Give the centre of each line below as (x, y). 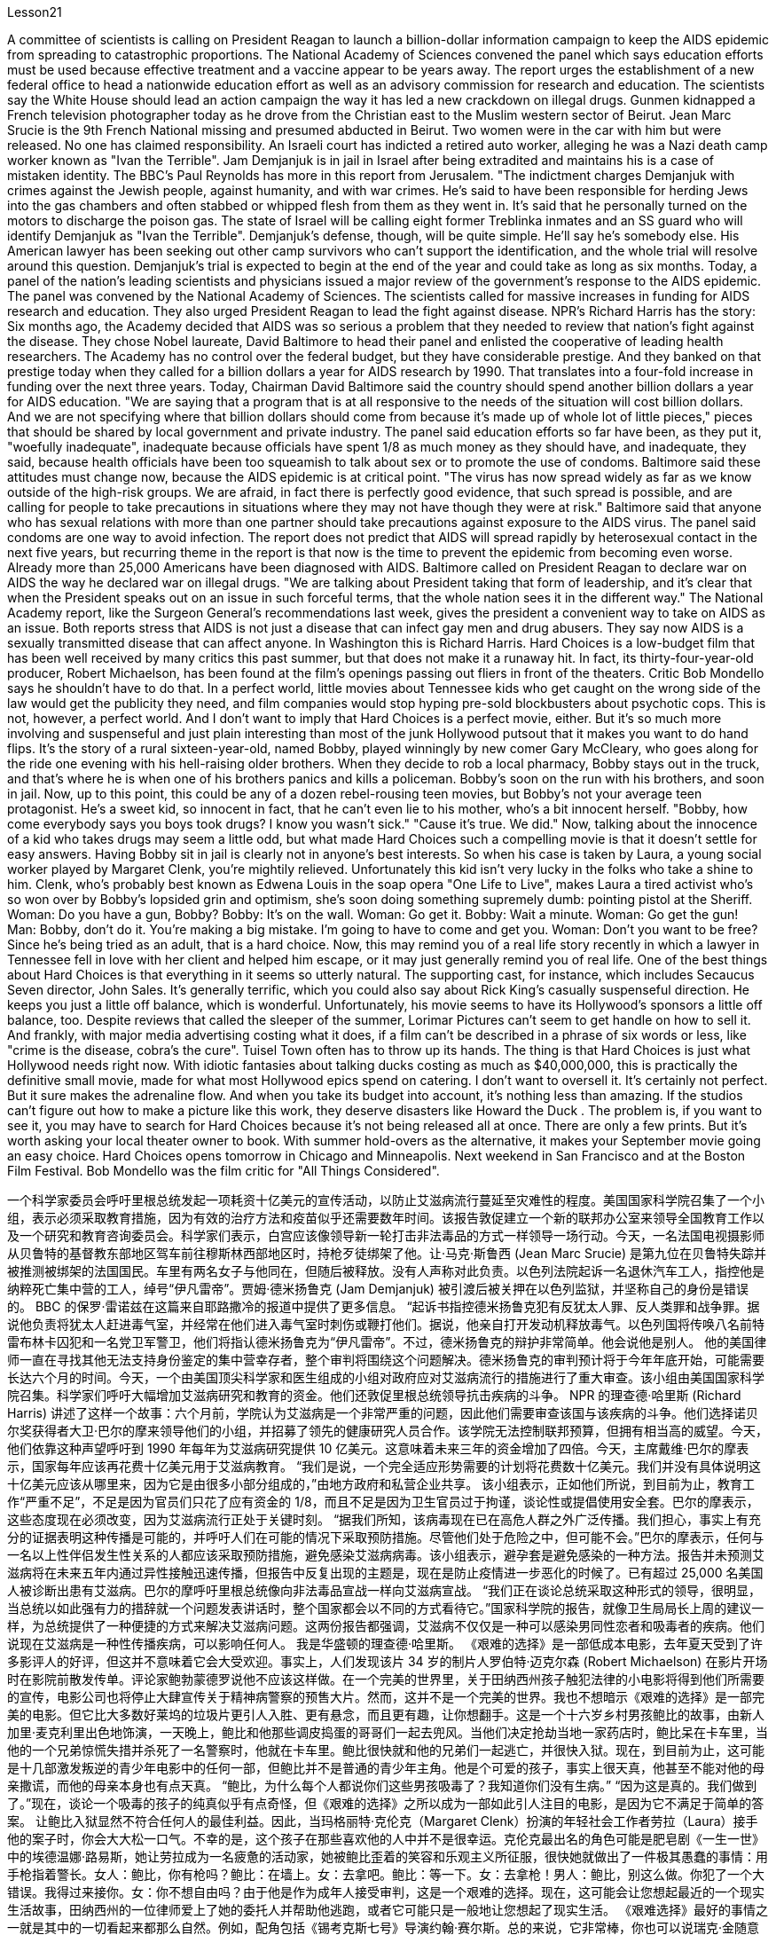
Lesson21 (35, 12)
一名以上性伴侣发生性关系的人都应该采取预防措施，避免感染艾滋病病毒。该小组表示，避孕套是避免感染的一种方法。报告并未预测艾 (386, 1555)
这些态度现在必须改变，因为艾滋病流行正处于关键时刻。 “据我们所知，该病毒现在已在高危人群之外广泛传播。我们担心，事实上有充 (384, 1519)
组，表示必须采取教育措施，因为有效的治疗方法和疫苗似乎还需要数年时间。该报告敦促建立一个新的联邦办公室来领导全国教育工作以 (386, 1218)
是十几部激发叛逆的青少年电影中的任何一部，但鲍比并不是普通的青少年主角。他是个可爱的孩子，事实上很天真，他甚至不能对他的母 (386, 1768)
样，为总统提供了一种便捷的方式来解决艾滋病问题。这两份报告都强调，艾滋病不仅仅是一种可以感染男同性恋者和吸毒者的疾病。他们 (386, 1626)
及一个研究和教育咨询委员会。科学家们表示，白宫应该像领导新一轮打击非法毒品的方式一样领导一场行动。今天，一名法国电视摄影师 (386, 1235)
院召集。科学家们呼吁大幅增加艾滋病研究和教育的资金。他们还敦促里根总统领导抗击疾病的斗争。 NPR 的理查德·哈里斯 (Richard (374, 1395)
